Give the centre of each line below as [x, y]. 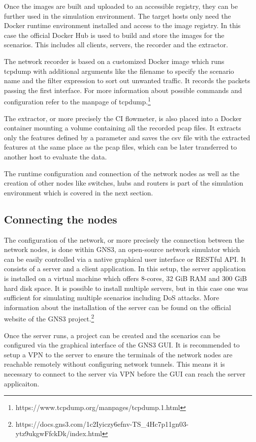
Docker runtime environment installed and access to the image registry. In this [122, 25]
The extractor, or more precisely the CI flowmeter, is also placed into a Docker [123, 118]
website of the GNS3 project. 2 [49, 318]
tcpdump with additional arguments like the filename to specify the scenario [119, 71]
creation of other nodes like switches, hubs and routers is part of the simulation [124, 183]
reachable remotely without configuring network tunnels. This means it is [114, 364]
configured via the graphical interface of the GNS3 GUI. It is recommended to [122, 345]
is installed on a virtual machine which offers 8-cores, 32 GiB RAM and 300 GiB [126, 278]
